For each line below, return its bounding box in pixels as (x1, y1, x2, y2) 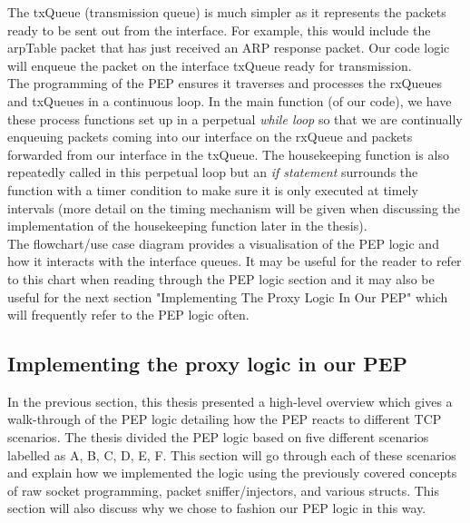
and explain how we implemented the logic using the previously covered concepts (7, 463, 457, 482)
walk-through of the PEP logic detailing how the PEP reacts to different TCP (7, 410, 442, 429)
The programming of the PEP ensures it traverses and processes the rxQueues (7, 74, 442, 93)
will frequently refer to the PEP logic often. (7, 305, 250, 324)
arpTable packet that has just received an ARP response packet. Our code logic (7, 38, 450, 57)
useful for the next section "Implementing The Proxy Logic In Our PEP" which (7, 287, 448, 306)
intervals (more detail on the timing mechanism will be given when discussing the (7, 198, 460, 217)
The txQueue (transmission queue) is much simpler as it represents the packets (7, 3, 446, 21)
